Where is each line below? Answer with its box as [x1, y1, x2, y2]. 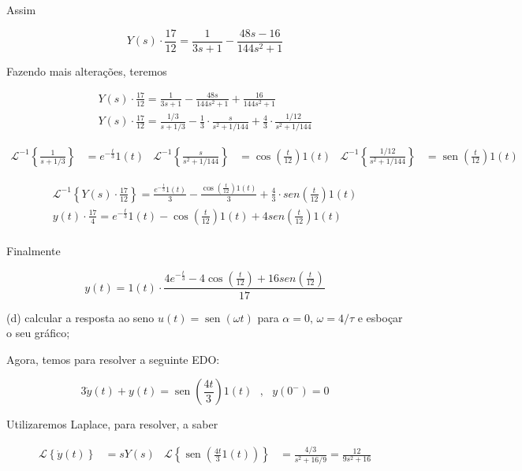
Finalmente [6, 242, 61, 258]
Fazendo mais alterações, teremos [6, 62, 167, 79]
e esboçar [357, 309, 403, 325]
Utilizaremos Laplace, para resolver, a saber [6, 416, 218, 432]
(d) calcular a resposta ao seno [6, 309, 155, 325]
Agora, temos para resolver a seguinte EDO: [6, 350, 220, 367]
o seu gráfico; [6, 325, 70, 341]
